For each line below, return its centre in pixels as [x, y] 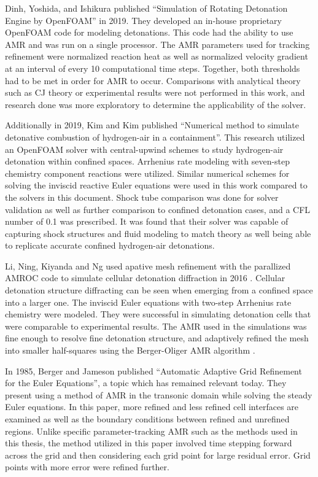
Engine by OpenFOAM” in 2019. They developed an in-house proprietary [143, 20]
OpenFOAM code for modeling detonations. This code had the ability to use [149, 32]
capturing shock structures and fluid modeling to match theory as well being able [158, 233]
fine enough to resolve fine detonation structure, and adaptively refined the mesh [157, 338]
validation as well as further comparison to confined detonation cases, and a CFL [158, 209]
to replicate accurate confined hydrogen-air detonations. [110, 245]
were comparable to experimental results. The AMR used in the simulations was [156, 326]
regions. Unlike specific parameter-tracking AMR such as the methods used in [151, 431]
